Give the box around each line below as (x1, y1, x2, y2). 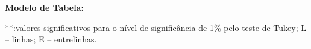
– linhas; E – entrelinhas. (5, 33, 97, 45)
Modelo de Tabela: (5, 1, 84, 13)
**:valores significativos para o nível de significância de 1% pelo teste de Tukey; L (5, 21, 306, 33)
